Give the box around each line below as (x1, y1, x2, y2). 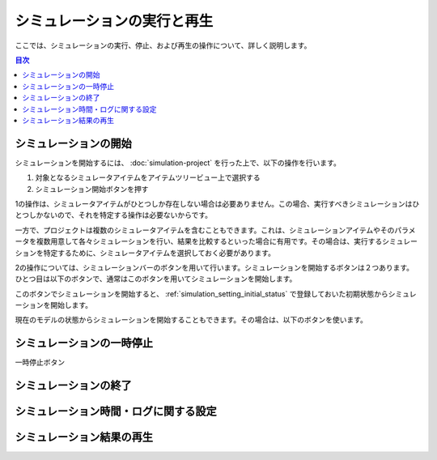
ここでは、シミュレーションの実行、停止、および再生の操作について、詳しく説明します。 (15, 40, 312, 50)
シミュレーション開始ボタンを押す (35, 184, 149, 194)
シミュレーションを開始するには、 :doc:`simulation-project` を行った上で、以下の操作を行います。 (15, 158, 342, 168)
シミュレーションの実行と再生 (15, 12, 214, 30)
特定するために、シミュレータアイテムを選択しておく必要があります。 (43, 248, 275, 258)
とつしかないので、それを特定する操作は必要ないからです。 (15, 211, 213, 220)
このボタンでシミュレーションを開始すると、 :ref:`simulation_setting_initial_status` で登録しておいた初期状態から (15, 288, 388, 299)
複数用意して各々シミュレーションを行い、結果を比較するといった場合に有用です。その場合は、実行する (36, 236, 383, 246)
